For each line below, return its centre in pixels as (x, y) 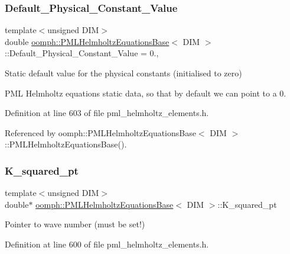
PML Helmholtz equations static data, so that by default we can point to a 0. (146, 93)
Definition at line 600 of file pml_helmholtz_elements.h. (107, 244)
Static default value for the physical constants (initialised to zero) (123, 73)
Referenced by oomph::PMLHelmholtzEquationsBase (100, 132)
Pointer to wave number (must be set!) (75, 224)
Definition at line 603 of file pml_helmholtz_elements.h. (107, 113)
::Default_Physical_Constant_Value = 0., (82, 53)
